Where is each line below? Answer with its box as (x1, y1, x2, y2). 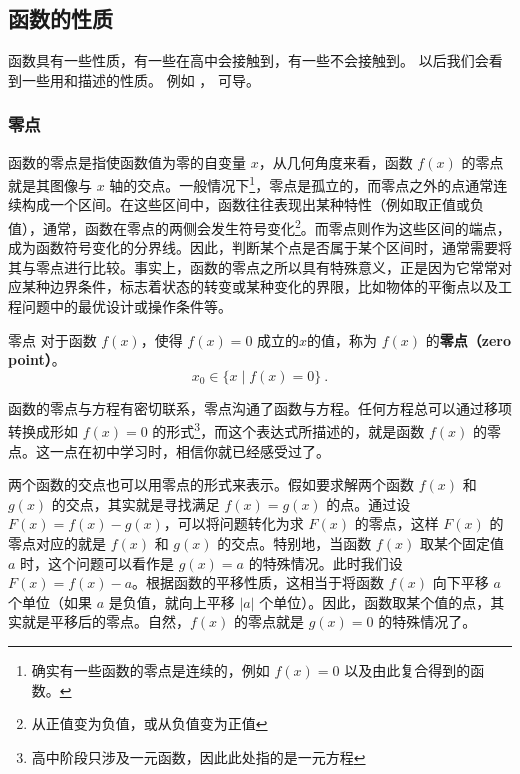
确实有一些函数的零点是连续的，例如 (31, 660, 270, 681)
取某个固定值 (419, 533, 504, 554)
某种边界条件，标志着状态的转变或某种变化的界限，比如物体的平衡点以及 (21, 276, 498, 297)
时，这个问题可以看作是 (20, 552, 175, 573)
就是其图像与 (8, 174, 92, 195)
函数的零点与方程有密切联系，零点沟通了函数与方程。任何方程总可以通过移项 (8, 397, 512, 418)
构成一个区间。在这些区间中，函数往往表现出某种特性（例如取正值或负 (21, 194, 484, 215)
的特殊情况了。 (378, 611, 477, 632)
